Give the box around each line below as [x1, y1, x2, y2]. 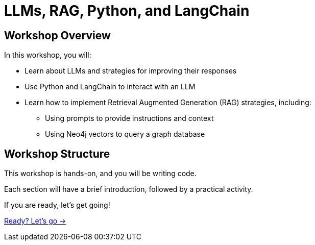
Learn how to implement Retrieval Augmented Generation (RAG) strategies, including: [25, 98, 311, 107]
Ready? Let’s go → [4, 216, 66, 226]
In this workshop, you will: [4, 51, 91, 60]
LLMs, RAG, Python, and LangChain [4, 2, 250, 19]
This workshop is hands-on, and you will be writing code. [4, 169, 197, 178]
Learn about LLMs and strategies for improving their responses [25, 66, 237, 76]
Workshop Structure [4, 147, 110, 160]
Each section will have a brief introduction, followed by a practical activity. [4, 185, 253, 194]
